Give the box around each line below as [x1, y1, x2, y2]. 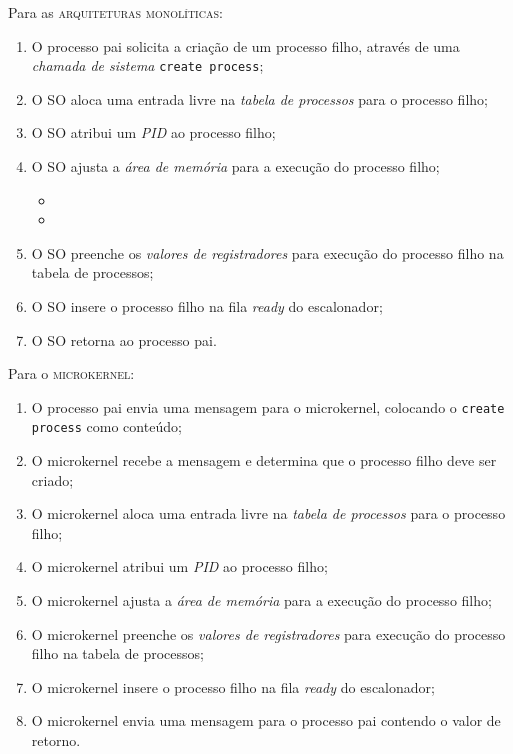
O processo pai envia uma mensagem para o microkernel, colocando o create [31, 396, 505, 417]
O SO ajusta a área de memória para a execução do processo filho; [31, 156, 440, 177]
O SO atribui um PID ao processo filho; [31, 122, 276, 143]
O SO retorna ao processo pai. [31, 329, 217, 350]
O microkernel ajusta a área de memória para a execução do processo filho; [31, 590, 492, 611]
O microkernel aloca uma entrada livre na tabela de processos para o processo [31, 503, 506, 524]
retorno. [31, 730, 81, 751]
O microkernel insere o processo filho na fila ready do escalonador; [31, 676, 435, 697]
